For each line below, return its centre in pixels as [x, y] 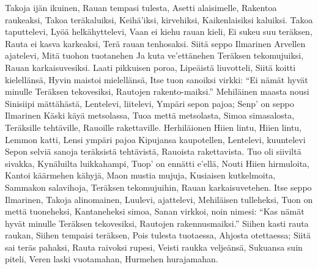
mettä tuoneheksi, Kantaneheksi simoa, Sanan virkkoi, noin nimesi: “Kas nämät [155, 211]
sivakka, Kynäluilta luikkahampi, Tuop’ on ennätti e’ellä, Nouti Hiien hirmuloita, [157, 163]
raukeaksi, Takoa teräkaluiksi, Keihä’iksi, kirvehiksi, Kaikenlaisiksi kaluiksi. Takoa [159, 19]
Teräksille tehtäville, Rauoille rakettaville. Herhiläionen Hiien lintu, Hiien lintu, [153, 127]
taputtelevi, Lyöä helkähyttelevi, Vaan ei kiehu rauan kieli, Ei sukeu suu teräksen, [159, 31]
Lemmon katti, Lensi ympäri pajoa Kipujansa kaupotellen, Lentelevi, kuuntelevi [155, 139]
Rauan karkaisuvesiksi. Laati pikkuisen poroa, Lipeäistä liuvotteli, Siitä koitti [150, 67]
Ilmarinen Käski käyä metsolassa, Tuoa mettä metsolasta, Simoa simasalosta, [150, 115]
